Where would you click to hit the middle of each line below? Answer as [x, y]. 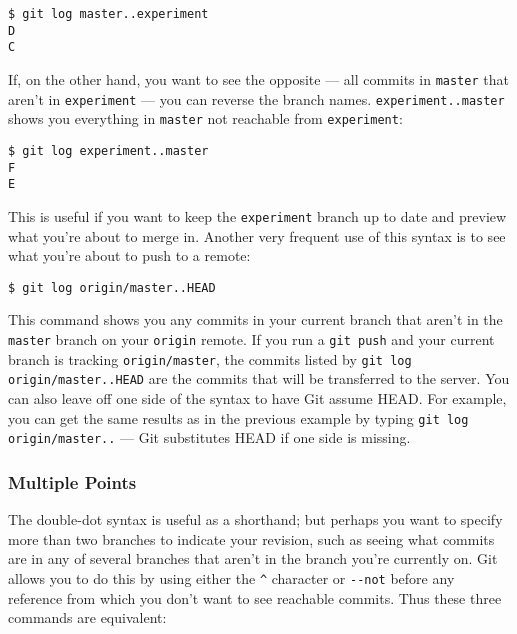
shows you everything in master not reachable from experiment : [205, 118]
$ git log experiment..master [108, 150]
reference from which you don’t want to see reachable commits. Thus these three [255, 597]
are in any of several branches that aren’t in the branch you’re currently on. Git [253, 558]
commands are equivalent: [87, 617]
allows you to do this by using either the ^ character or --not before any [231, 577]
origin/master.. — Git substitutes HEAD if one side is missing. [209, 437]
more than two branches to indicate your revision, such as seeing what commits [251, 538]
